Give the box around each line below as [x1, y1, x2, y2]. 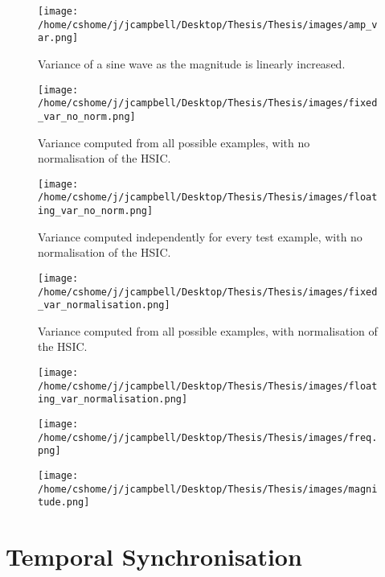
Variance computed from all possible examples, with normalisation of [38, 322, 378, 339]
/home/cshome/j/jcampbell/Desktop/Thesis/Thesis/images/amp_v [38, 19, 378, 31]
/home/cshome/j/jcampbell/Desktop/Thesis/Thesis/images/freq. [38, 431, 378, 443]
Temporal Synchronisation [6, 540, 302, 573]
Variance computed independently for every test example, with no [38, 228, 362, 245]
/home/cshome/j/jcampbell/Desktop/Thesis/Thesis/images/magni [38, 483, 378, 495]
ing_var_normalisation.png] [38, 394, 188, 406]
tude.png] [38, 497, 90, 509]
